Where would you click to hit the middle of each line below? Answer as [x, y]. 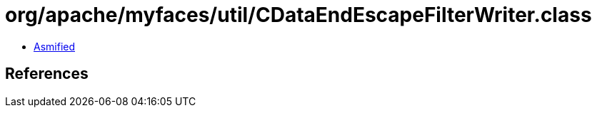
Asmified [55, 46]
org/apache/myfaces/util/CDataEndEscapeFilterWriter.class [298, 15]
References [47, 74]
